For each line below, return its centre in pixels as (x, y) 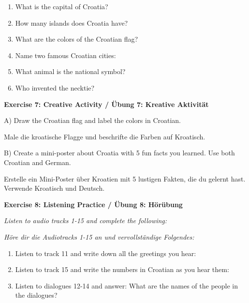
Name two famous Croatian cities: (66, 55)
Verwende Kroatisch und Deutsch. (54, 188)
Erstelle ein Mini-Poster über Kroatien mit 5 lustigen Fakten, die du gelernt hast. (125, 178)
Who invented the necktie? (55, 87)
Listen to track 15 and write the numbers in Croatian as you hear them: (122, 269)
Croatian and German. (37, 162)
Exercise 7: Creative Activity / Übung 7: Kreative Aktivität (106, 104)
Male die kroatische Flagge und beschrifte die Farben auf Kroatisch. (105, 136)
